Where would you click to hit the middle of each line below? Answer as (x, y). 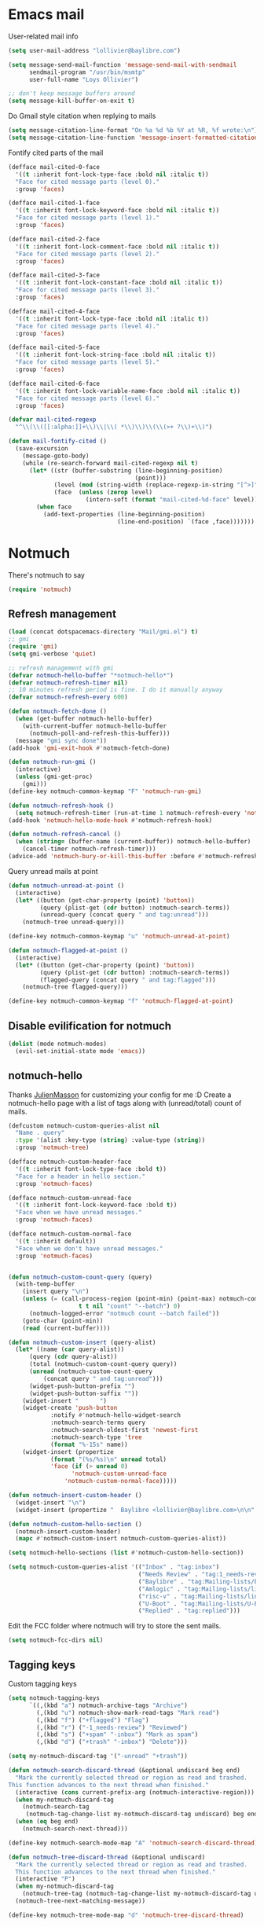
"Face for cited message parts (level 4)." (87, 326)
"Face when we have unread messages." (79, 1213)
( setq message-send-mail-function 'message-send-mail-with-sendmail (123, 64)
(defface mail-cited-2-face (54, 239)
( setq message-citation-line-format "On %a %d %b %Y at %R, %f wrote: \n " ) (133, 130)
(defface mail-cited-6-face (54, 384)
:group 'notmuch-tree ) (52, 1148)
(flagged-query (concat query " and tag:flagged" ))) (128, 980)
